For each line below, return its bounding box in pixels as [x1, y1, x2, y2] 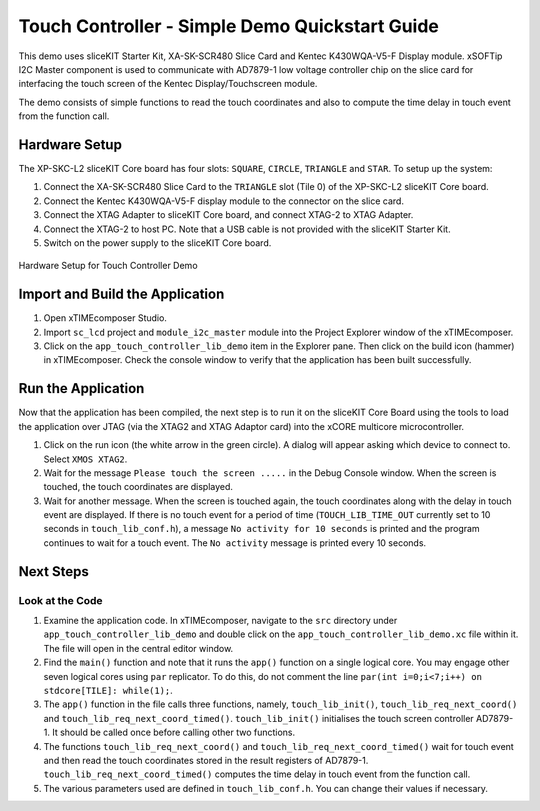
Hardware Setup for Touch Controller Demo [18, 260, 199, 272]
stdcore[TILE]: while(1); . [43, 684, 174, 696]
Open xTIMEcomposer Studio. [43, 312, 167, 324]
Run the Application [18, 380, 145, 397]
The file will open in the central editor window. [43, 642, 234, 654]
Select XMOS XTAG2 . [43, 453, 128, 465]
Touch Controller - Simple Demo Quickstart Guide [18, 15, 440, 37]
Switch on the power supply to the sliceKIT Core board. [43, 236, 272, 249]
